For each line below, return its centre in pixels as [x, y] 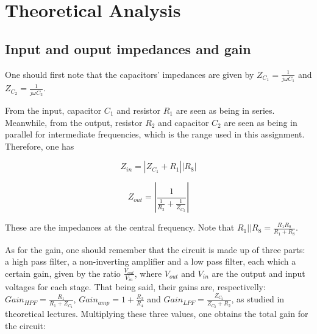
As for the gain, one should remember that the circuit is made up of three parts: [155, 249]
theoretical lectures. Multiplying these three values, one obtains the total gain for [157, 314]
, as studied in [258, 299]
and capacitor [183, 122]
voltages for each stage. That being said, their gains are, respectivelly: [135, 287]
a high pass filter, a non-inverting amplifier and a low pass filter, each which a [151, 261]
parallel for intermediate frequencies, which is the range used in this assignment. [155, 134]
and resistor [139, 110]
